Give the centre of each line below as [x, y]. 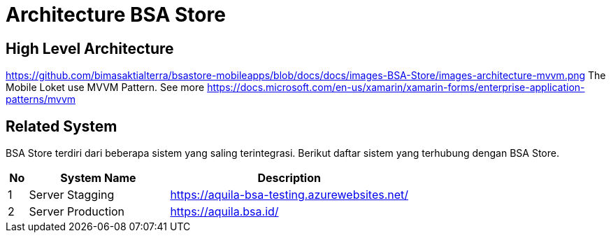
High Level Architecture [90, 48]
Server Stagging [72, 195]
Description [289, 178]
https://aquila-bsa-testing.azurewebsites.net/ [289, 195]
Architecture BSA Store [116, 15]
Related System [62, 126]
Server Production [77, 212]
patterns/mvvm [41, 99]
